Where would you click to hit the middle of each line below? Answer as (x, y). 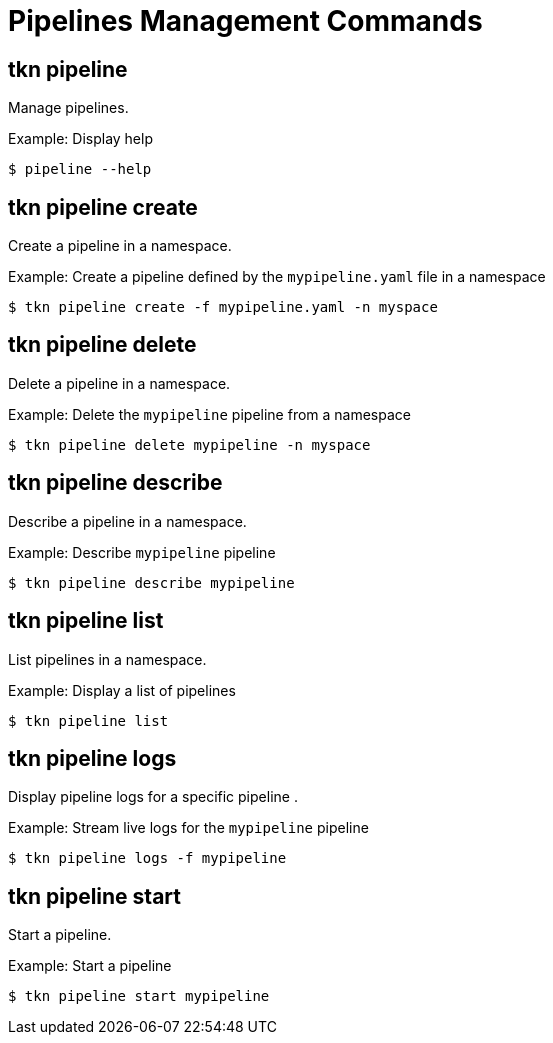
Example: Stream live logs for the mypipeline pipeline (188, 828)
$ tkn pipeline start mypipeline (139, 996)
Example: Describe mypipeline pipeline (142, 552)
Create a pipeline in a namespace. (120, 246)
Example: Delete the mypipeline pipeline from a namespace (209, 414)
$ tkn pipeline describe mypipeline (151, 582)
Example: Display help (80, 139)
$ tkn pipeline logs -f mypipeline (147, 858)
